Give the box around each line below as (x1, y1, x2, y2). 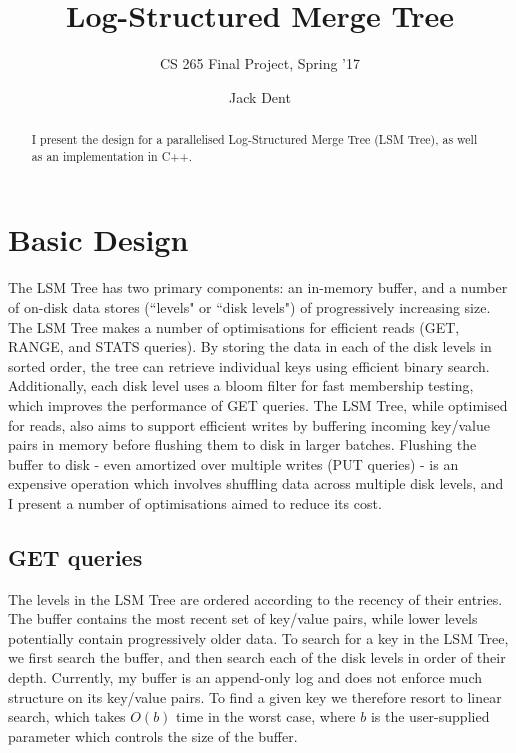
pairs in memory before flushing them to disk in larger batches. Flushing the (8, 434, 477, 455)
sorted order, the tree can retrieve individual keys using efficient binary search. (8, 355, 490, 376)
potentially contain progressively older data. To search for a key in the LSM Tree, (8, 627, 509, 648)
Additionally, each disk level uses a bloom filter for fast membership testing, (8, 375, 474, 396)
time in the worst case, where (176, 706, 356, 727)
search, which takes (8, 706, 126, 727)
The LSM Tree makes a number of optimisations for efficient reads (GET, (8, 316, 460, 337)
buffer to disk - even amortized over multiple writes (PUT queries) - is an (8, 453, 459, 474)
